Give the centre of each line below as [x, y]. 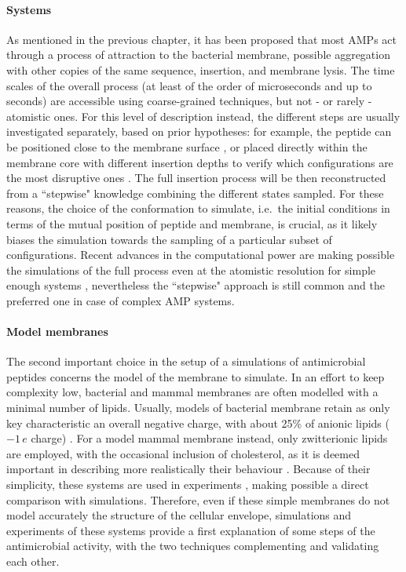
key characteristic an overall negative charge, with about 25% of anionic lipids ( [198, 423]
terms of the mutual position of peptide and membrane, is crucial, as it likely [192, 223]
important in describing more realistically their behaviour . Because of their [188, 469]
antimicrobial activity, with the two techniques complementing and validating [193, 546]
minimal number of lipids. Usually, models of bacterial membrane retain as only [198, 408]
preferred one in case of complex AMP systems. [121, 300]
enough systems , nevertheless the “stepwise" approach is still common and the [196, 285]
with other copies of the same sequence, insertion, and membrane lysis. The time [201, 69]
